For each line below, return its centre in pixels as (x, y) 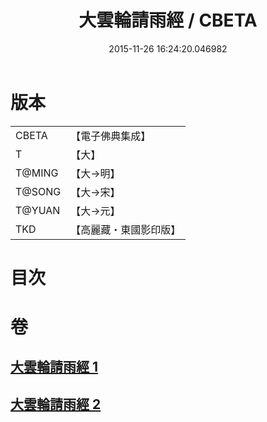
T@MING (37, 173)
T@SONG (38, 191)
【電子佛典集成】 (111, 136)
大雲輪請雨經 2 (56, 404)
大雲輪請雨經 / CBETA (168, 20)
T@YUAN (38, 210)
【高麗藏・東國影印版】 (126, 229)
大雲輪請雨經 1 (54, 367)
